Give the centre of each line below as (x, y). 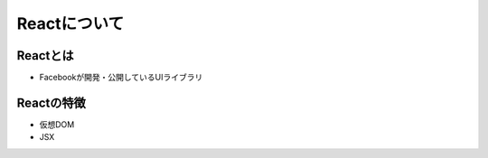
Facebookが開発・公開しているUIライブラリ (121, 78)
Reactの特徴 (51, 102)
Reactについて (70, 23)
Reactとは (45, 56)
